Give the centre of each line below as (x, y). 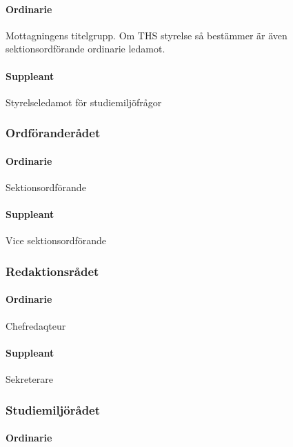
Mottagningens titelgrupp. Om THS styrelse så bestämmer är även (146, 35)
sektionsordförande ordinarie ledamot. (85, 49)
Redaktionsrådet (52, 271)
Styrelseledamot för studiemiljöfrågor (84, 102)
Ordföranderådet (53, 133)
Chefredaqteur (36, 325)
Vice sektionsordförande (56, 240)
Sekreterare (29, 379)
